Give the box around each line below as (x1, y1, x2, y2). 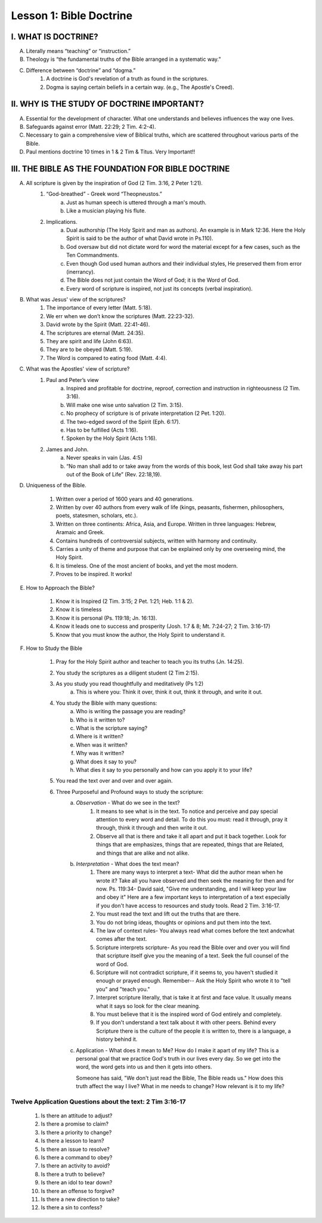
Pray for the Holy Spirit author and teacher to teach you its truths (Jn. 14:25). (55, 658, 244, 666)
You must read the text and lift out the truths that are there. (96, 910, 241, 917)
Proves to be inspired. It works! (55, 571, 132, 578)
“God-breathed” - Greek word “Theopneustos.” (46, 190, 162, 198)
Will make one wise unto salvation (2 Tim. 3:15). (66, 401, 183, 408)
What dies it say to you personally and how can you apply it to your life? (76, 766, 253, 773)
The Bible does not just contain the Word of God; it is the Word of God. (66, 276, 240, 284)
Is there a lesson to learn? (41, 1137, 104, 1144)
